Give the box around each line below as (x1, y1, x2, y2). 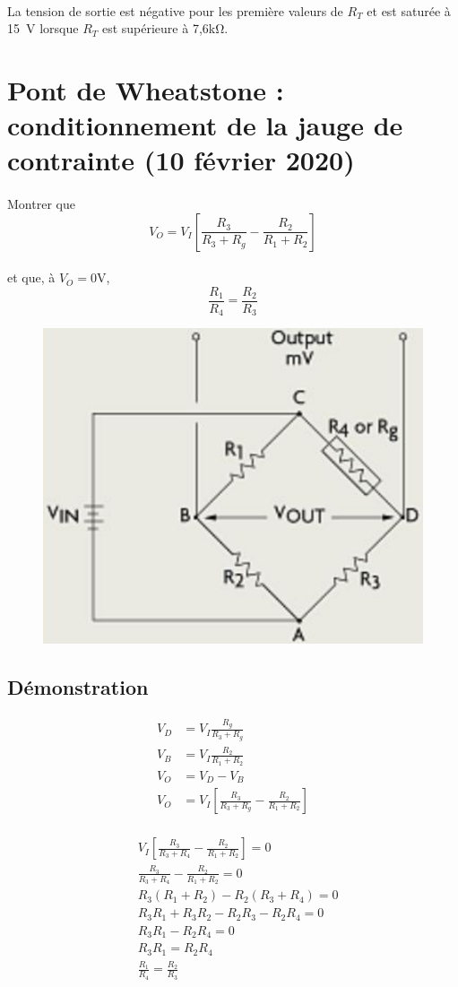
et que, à (7, 268, 56, 287)
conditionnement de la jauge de (7, 107, 403, 143)
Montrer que (7, 195, 75, 213)
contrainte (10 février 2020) (7, 142, 355, 178)
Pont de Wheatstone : (7, 71, 284, 108)
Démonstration (7, 672, 149, 700)
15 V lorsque (7, 19, 79, 38)
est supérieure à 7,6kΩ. (101, 19, 229, 38)
